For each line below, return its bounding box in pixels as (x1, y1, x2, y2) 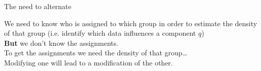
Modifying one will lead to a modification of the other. (4, 57, 173, 67)
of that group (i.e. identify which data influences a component (4, 28, 196, 38)
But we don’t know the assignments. (4, 37, 118, 48)
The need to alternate (4, 1, 72, 11)
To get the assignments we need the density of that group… (4, 47, 188, 58)
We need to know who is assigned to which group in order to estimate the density (4, 18, 257, 28)
